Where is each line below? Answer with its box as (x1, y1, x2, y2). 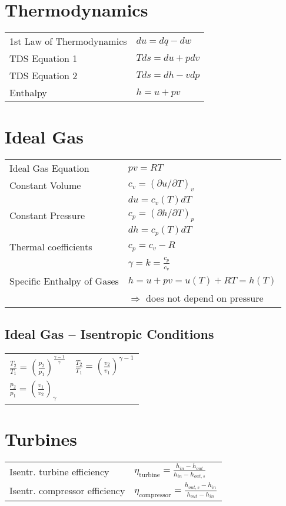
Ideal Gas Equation (9, 161, 89, 175)
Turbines (5, 427, 78, 451)
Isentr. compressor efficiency (9, 484, 125, 498)
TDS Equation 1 (9, 51, 78, 66)
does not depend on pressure (146, 291, 264, 305)
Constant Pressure (9, 208, 85, 223)
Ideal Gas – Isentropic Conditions (5, 324, 214, 342)
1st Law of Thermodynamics (9, 34, 127, 48)
